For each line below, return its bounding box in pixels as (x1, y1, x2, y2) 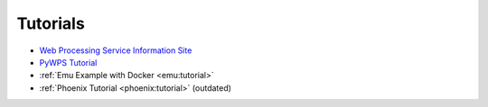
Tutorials (16, 13, 85, 33)
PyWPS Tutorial (39, 57, 98, 67)
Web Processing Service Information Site (39, 45, 192, 56)
